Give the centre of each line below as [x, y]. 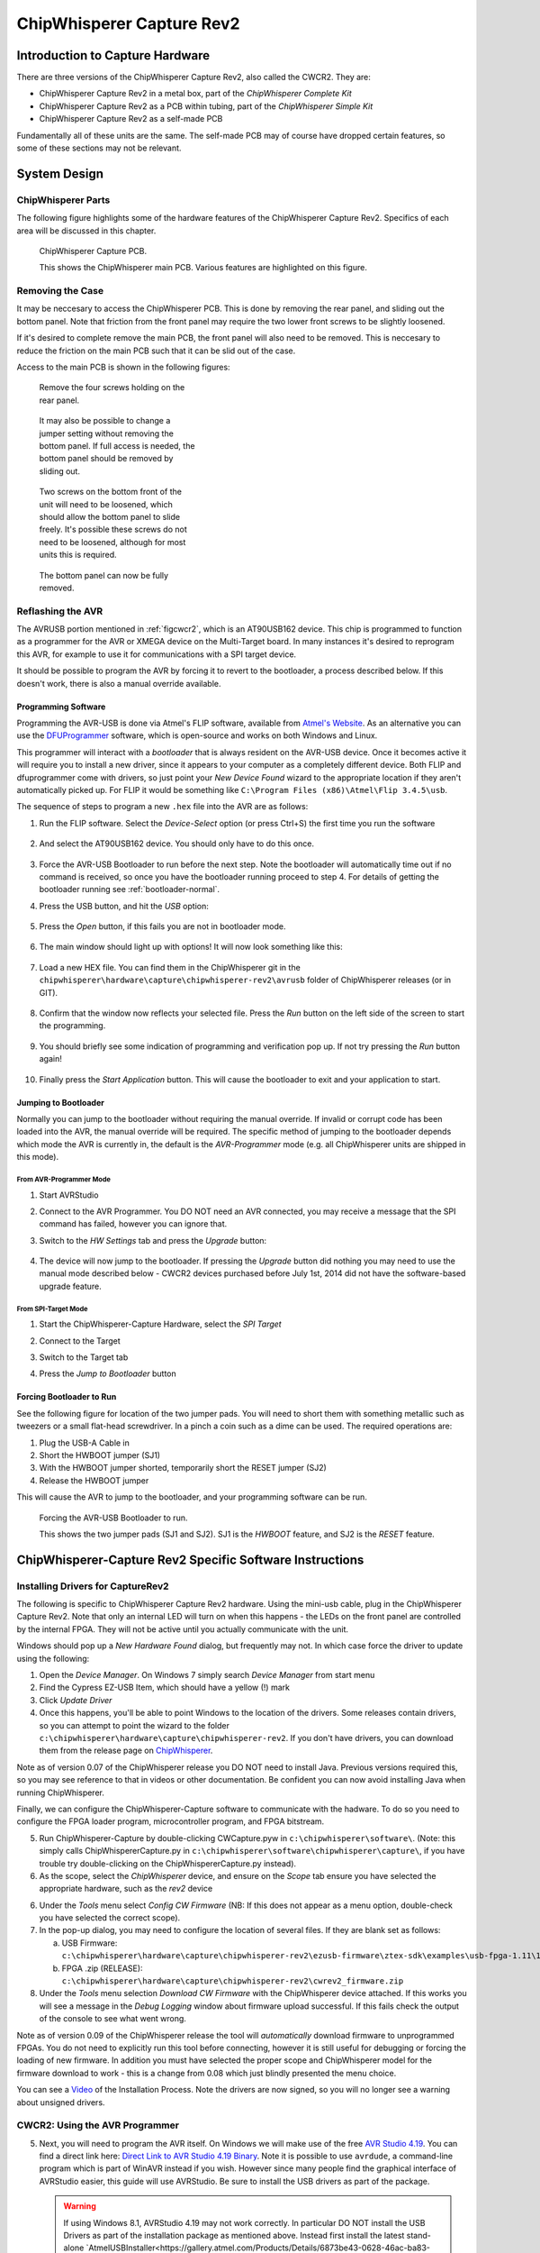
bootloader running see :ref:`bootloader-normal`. [130, 889]
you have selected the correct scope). [110, 1918]
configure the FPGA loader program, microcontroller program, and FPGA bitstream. [171, 1821]
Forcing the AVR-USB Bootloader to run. [113, 1518]
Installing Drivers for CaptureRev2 [93, 1586]
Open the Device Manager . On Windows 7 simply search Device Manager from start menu [207, 1675]
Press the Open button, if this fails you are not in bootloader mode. [162, 926]
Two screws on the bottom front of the [110, 492]
